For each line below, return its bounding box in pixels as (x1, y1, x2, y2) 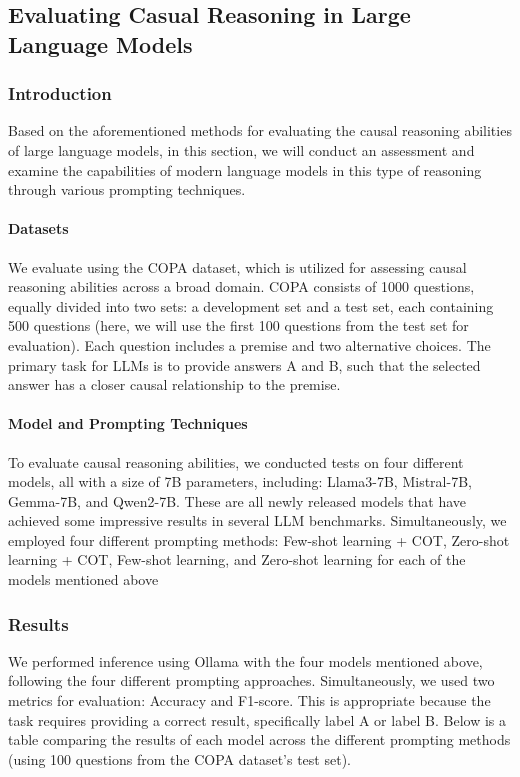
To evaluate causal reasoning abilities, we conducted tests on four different (8, 451, 464, 472)
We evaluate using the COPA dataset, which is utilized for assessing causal (8, 256, 467, 277)
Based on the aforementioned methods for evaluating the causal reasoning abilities (8, 120, 512, 141)
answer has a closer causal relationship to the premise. (8, 374, 341, 395)
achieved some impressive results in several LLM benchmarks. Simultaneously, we (8, 510, 507, 531)
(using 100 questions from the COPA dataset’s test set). (8, 748, 351, 769)
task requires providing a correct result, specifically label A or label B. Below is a (8, 709, 507, 730)
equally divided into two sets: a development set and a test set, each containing (8, 295, 494, 316)
